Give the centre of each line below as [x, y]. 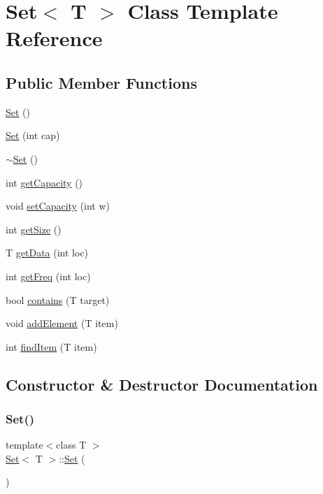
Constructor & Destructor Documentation [162, 384]
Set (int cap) [33, 135]
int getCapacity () [44, 182]
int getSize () [34, 229]
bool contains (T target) [58, 299]
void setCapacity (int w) [58, 206]
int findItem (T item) [51, 346]
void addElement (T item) [62, 323]
